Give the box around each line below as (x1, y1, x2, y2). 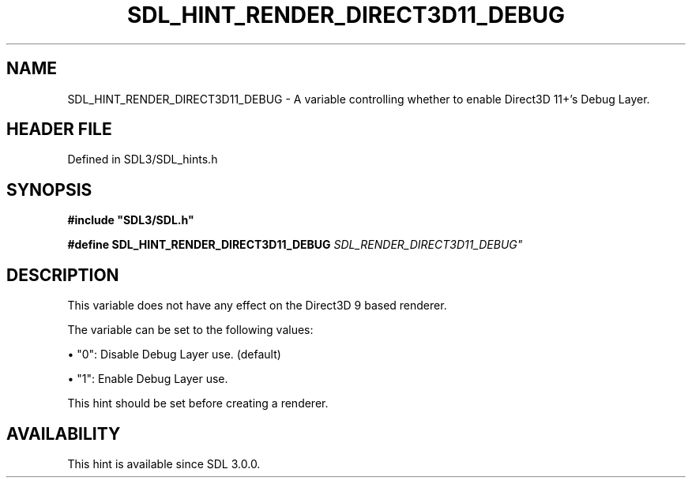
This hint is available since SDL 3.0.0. (67, 456, 261, 471)
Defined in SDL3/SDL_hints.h (67, 152, 218, 167)
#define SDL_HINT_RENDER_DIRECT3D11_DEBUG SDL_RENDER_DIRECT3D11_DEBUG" (67, 238, 523, 252)
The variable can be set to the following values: (67, 323, 314, 337)
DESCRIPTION (6, 265, 119, 285)
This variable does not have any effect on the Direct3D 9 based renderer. (67, 298, 447, 313)
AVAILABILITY (6, 423, 121, 444)
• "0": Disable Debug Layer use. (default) (67, 347, 281, 362)
